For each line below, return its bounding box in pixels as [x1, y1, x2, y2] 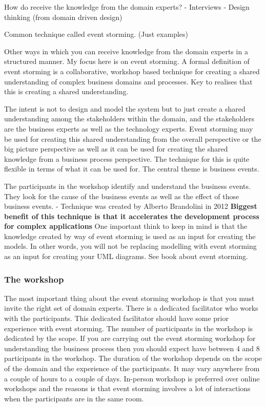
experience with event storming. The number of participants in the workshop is [4, 323, 253, 333]
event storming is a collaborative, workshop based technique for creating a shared [4, 66, 260, 76]
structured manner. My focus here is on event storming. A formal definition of [4, 56, 250, 67]
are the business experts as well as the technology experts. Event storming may [4, 123, 253, 134]
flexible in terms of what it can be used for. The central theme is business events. [4, 163, 259, 174]
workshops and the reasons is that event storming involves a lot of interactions [4, 383, 251, 394]
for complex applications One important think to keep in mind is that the [4, 221, 248, 231]
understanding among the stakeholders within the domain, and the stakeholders [4, 113, 255, 124]
